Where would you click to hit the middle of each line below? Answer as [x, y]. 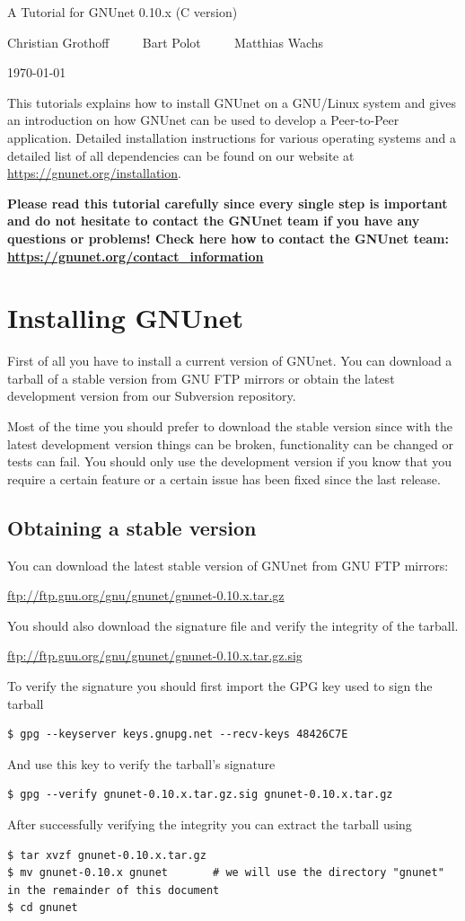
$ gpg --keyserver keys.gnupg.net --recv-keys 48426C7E [178, 735]
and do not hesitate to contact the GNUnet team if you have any [214, 221]
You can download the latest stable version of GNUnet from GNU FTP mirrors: [228, 565]
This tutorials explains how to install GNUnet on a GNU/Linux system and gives [232, 102]
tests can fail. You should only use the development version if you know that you [230, 461]
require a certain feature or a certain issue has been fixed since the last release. [224, 478]
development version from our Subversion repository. [152, 396]
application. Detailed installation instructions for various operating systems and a [232, 137]
